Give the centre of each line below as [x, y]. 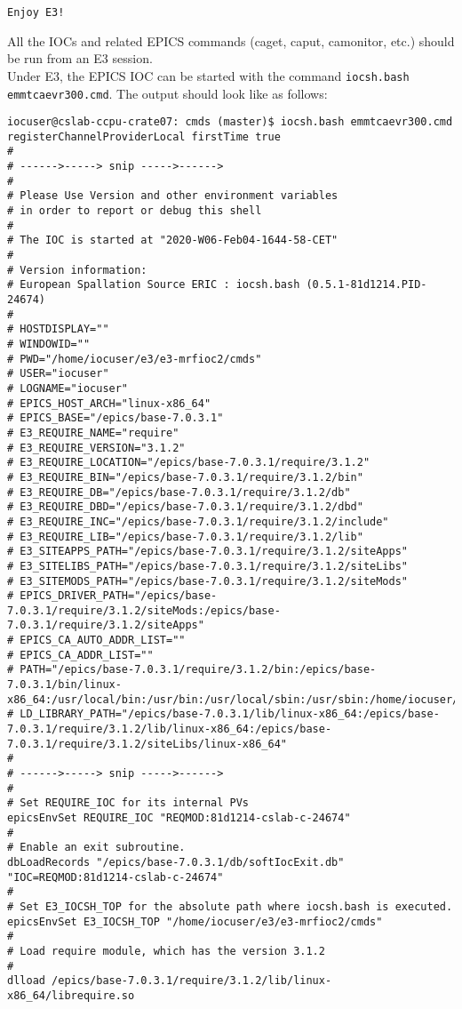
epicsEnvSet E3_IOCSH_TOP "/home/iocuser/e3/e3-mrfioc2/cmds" [195, 921]
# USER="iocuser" [58, 374]
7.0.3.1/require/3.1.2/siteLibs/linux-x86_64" [147, 744]
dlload [26, 981]
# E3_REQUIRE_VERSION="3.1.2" [96, 448]
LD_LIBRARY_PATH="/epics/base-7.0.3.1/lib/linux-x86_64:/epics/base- [230, 714]
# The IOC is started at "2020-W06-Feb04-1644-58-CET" [173, 240]
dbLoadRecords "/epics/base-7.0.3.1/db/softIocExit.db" [176, 862]
